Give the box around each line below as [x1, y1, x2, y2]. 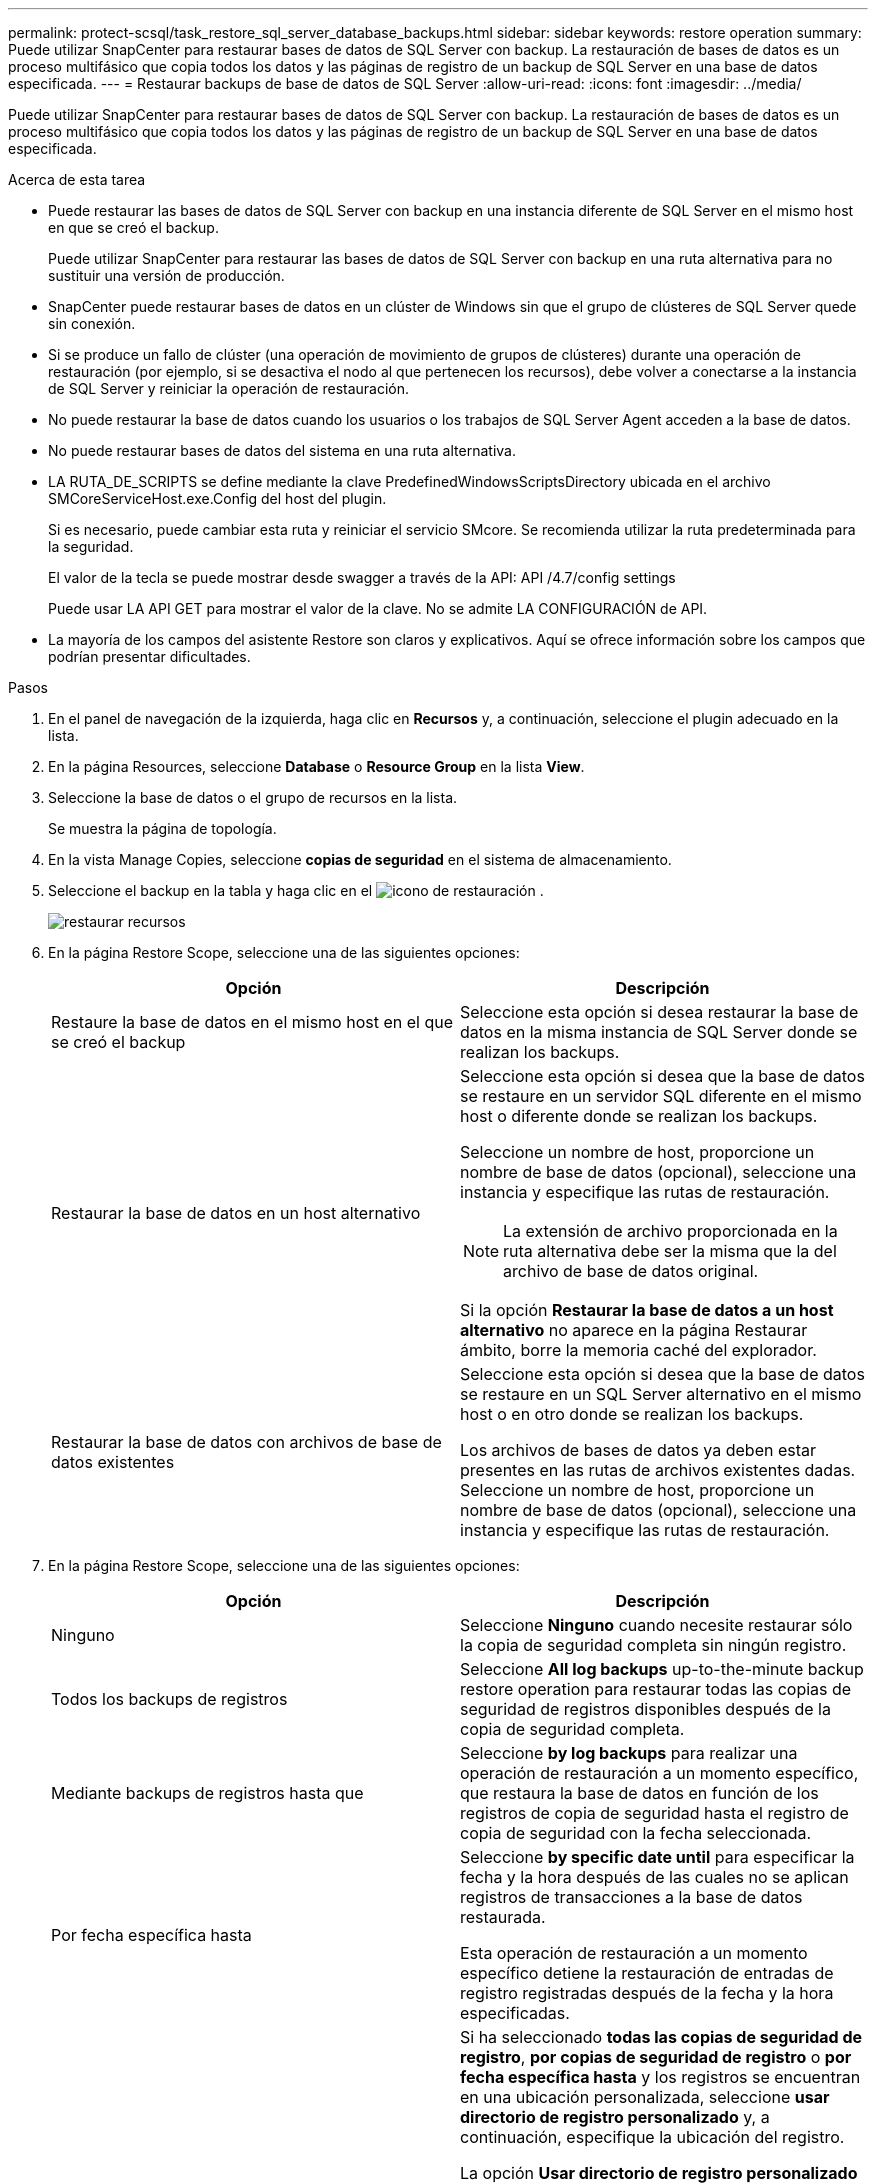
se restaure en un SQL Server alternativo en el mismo [460, 1384, 862, 1404]
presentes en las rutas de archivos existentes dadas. [460, 1460, 856, 1480]
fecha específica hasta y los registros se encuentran [460, 2067, 861, 2087]
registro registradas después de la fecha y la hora [460, 1983, 834, 2003]
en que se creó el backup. [48, 219, 219, 236]
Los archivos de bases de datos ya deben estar [460, 1440, 817, 1460]
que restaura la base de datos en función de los [460, 1783, 819, 1803]
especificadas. [460, 2003, 570, 2023]
